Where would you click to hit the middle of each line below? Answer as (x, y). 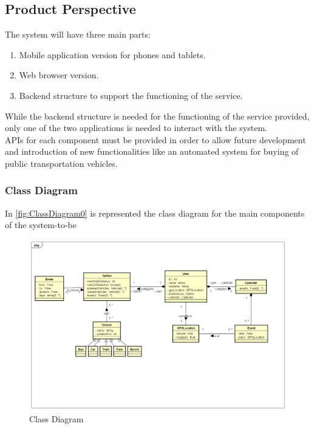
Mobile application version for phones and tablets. (112, 54)
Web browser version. (59, 75)
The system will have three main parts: (78, 34)
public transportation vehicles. (61, 163)
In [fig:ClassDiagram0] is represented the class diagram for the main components (155, 213)
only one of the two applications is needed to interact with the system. (136, 128)
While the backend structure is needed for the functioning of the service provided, (157, 116)
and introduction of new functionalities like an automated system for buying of (152, 151)
